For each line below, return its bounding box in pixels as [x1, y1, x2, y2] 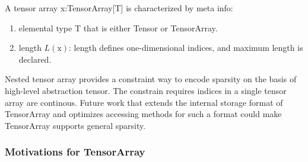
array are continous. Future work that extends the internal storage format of [5, 96, 283, 108]
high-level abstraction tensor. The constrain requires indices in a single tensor [5, 84, 287, 96]
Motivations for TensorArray [5, 144, 145, 159]
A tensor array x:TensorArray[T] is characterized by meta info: [5, 2, 233, 14]
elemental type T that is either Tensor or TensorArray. [18, 21, 218, 34]
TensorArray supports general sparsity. [5, 119, 146, 131]
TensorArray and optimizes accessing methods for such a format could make [5, 108, 282, 120]
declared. [18, 53, 52, 65]
